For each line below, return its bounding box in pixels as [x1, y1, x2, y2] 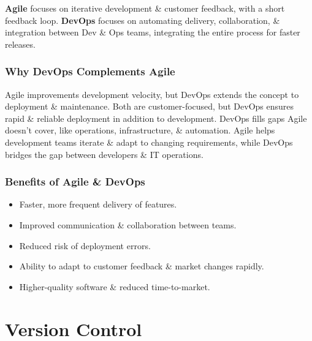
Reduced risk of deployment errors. [19, 239, 151, 252]
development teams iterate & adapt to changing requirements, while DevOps [5, 135, 293, 148]
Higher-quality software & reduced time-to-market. [19, 280, 210, 293]
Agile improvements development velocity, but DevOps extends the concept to [5, 88, 299, 100]
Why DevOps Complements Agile [5, 64, 175, 79]
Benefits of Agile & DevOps [5, 174, 145, 189]
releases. [5, 37, 36, 50]
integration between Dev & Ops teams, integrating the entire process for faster [5, 26, 300, 39]
